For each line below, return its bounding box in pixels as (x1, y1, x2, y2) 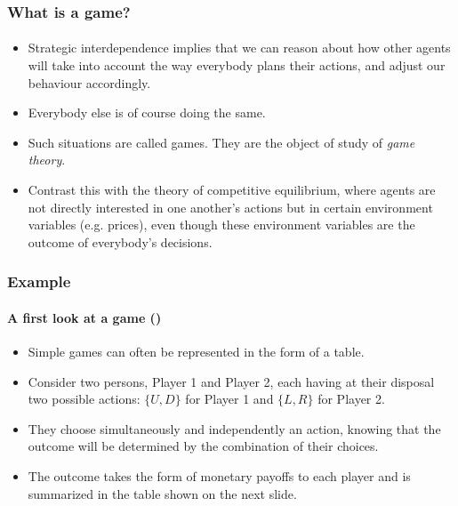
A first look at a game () (7, 308, 162, 326)
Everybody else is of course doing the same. (28, 103, 266, 122)
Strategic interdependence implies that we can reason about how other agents (28, 38, 451, 57)
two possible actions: (28, 390, 141, 408)
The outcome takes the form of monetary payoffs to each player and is (28, 466, 411, 485)
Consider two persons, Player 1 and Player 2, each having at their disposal (28, 372, 435, 390)
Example (7, 270, 71, 293)
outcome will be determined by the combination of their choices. (28, 437, 379, 455)
